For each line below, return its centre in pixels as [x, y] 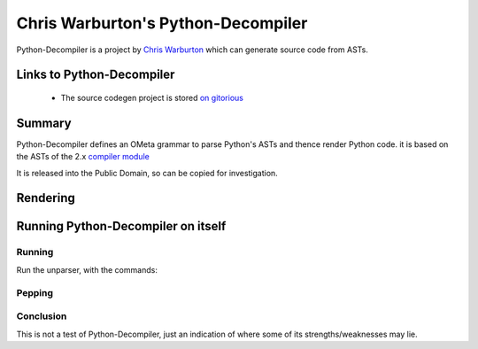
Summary [44, 123]
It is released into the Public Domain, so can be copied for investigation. [147, 173]
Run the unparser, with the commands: [87, 269]
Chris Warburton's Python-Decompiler [162, 23]
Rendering [46, 198]
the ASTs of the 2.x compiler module [83, 157]
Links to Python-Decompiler [96, 75]
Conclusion [42, 316]
